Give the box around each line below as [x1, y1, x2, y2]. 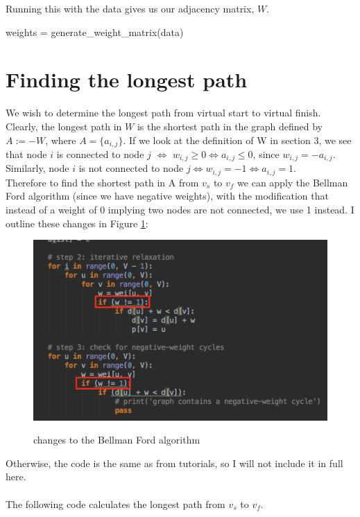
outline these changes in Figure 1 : [6, 216, 148, 230]
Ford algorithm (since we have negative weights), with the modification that [6, 189, 329, 203]
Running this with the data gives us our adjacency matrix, [6, 1, 255, 15]
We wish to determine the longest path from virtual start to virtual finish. [6, 105, 321, 120]
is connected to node [56, 146, 144, 161]
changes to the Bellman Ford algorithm [33, 432, 200, 447]
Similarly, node [6, 161, 69, 175]
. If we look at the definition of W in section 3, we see [123, 132, 352, 147]
